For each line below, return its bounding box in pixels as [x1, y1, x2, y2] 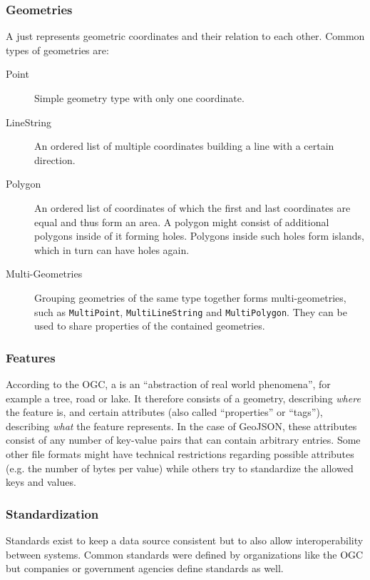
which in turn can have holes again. [34, 242, 190, 257]
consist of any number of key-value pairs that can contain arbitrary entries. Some [6, 432, 361, 447]
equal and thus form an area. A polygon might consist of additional [34, 214, 329, 229]
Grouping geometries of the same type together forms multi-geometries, [34, 290, 346, 305]
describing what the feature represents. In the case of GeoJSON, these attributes [6, 418, 357, 433]
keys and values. [6, 474, 76, 489]
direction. [34, 152, 76, 167]
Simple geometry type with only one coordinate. [34, 91, 245, 105]
